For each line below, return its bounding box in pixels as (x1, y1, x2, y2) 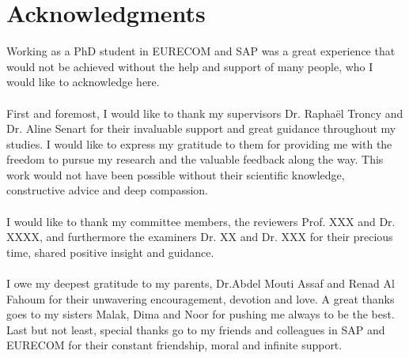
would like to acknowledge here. (6, 73, 160, 90)
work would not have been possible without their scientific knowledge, (6, 166, 345, 183)
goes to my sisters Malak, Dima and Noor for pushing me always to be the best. (6, 306, 395, 322)
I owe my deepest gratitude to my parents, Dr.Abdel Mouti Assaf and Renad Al (6, 275, 395, 292)
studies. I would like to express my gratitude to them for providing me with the (6, 135, 392, 152)
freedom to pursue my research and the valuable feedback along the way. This (6, 151, 384, 168)
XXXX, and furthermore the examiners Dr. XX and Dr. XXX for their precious (6, 228, 393, 245)
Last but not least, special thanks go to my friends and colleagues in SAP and (6, 321, 385, 337)
